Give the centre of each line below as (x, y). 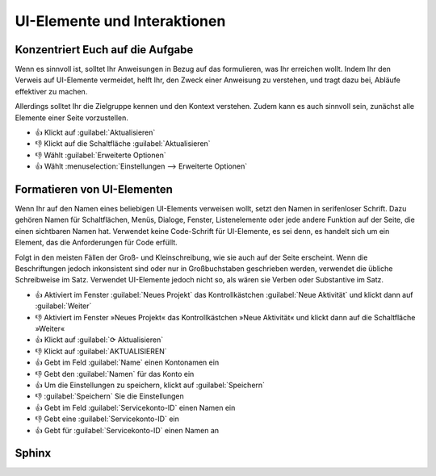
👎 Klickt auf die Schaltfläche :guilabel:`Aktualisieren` (123, 144)
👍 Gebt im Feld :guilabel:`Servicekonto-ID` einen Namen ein (135, 407)
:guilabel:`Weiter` (63, 306)
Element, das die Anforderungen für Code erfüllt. (96, 243)
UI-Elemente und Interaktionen (120, 21)
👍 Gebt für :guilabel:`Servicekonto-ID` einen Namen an (127, 430)
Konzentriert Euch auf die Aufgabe (104, 50)
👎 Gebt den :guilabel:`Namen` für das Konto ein (115, 374)
